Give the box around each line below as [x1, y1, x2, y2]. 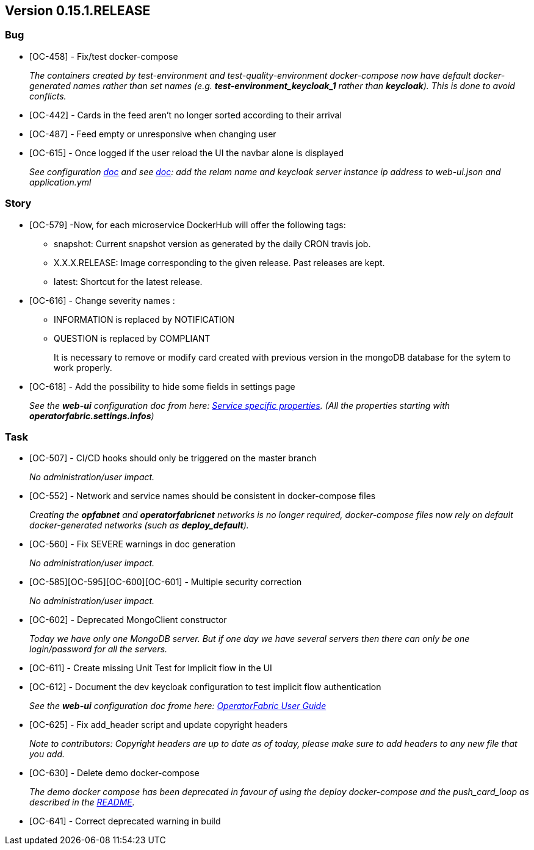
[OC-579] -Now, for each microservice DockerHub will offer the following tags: [29, 219, 346, 230]
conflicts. [29, 90, 67, 101]
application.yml [29, 176, 92, 187]
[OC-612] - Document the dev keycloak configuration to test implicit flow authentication [29, 682, 381, 693]
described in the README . [29, 797, 135, 808]
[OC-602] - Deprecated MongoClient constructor [29, 614, 227, 625]
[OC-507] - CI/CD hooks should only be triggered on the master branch [29, 453, 317, 464]
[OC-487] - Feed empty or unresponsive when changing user [29, 128, 276, 139]
